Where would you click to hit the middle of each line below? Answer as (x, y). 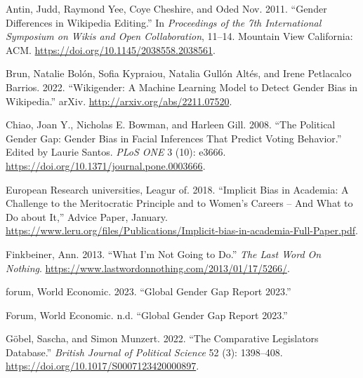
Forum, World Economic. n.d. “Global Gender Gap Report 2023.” (147, 315)
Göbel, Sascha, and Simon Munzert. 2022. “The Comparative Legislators (162, 338)
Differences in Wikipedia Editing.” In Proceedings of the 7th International (164, 22)
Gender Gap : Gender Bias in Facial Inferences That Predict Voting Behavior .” (174, 138)
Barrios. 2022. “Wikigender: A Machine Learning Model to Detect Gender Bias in (182, 87)
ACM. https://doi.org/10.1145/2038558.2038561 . (111, 49)
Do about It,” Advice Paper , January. (87, 216)
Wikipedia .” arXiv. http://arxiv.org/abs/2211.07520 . (119, 101)
